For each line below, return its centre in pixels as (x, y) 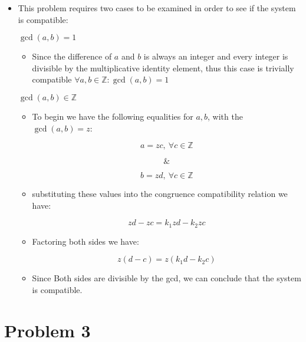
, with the (225, 116)
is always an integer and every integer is (216, 56)
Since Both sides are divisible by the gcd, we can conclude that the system (167, 278)
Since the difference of (72, 56)
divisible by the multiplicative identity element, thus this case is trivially (163, 68)
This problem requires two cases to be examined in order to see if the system (157, 8)
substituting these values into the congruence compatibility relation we (160, 194)
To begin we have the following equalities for (113, 116)
